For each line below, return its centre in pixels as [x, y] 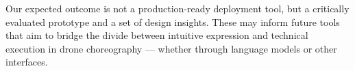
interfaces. [27, 62]
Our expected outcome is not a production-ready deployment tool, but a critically [177, 8]
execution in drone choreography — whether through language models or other [171, 48]
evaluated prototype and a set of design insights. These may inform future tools [173, 22]
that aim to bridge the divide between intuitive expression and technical [157, 35]
